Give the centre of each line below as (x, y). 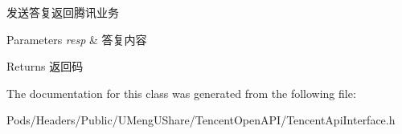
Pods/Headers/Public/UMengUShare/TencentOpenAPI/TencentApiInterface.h (201, 120)
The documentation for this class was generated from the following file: (181, 93)
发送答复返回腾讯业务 (63, 12)
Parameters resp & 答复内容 (77, 39)
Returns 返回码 (45, 66)
